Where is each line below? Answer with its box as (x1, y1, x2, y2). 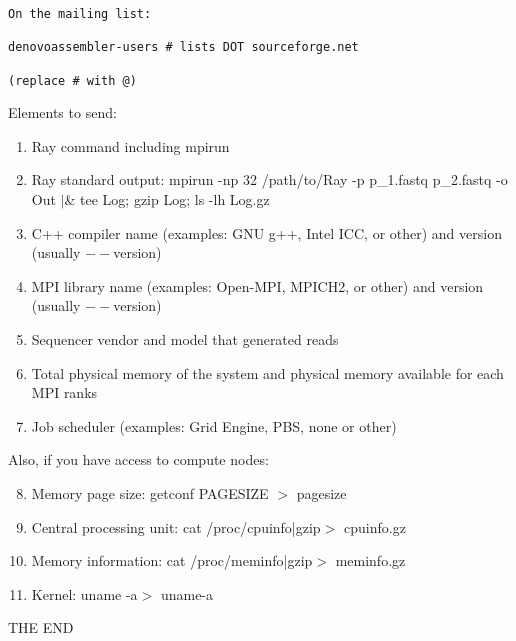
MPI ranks (31, 382, 98, 403)
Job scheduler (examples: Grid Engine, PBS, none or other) (31, 415, 397, 436)
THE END (8, 617, 74, 638)
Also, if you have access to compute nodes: (8, 449, 269, 470)
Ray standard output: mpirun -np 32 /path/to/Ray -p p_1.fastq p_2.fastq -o (31, 169, 508, 190)
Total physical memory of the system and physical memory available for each (31, 362, 504, 383)
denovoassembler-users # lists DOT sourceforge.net (8, 40, 359, 55)
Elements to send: (8, 102, 117, 123)
